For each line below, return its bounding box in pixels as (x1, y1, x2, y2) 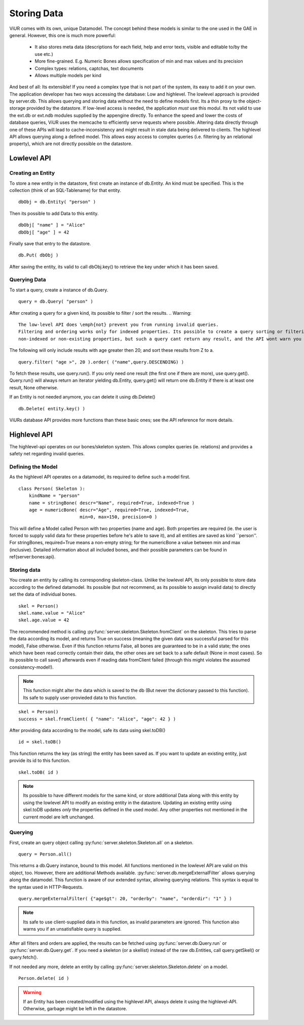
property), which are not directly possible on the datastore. (9, 141, 133, 147)
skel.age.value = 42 (18, 617, 69, 623)
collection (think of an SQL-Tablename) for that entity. (9, 187, 122, 193)
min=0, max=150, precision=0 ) (79, 514, 158, 520)
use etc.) (34, 51, 53, 57)
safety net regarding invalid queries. (9, 451, 85, 457)
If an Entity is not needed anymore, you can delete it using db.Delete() (9, 394, 156, 400)
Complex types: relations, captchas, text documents (34, 65, 144, 71)
